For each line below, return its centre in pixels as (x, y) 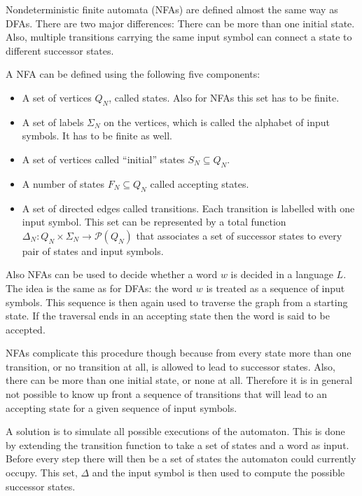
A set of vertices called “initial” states (103, 159)
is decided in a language (282, 274)
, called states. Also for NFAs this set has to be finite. (224, 97)
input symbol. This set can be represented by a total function (154, 222)
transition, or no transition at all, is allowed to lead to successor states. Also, (170, 366)
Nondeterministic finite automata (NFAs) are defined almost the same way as (172, 9)
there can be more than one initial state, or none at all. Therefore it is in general (179, 380)
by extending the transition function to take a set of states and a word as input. (177, 445)
